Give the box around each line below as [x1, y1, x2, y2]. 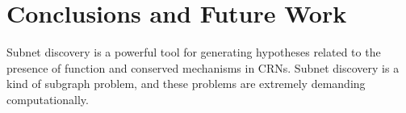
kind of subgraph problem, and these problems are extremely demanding [6, 75, 366, 92]
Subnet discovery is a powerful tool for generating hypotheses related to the [6, 44, 381, 61]
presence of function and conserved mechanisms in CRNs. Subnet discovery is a [6, 59, 400, 76]
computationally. [6, 90, 89, 107]
